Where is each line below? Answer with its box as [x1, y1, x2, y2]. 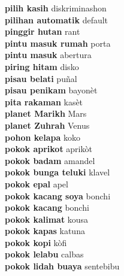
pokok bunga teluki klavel [5, 166, 110, 178]
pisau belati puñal [5, 72, 77, 84]
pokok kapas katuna [5, 225, 85, 237]
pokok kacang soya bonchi [5, 189, 111, 202]
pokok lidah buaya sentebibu [5, 260, 120, 272]
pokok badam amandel [5, 154, 95, 166]
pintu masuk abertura [5, 48, 92, 61]
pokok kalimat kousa [5, 213, 89, 225]
